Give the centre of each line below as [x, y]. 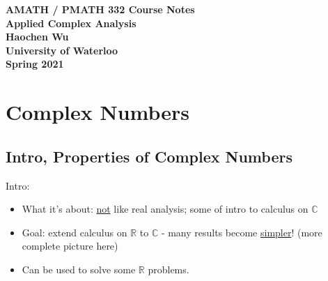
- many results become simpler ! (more [242, 232]
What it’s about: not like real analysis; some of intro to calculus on [165, 209]
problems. [169, 269]
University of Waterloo [62, 50]
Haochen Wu [37, 37]
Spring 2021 [35, 64]
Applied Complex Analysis [71, 23]
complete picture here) [70, 246]
